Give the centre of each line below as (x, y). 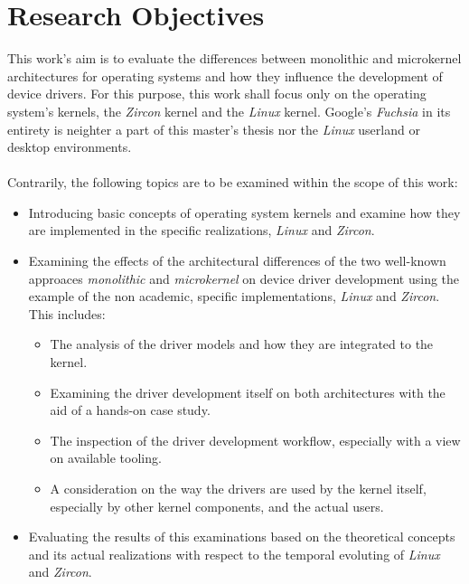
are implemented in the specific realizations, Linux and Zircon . (202, 230)
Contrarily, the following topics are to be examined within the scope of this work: (233, 182)
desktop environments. (70, 147)
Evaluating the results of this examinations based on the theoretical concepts (242, 537)
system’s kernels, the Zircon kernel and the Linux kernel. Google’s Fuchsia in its (229, 111)
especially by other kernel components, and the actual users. (217, 506)
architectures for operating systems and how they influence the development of (225, 75)
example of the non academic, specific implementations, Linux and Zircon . (234, 296)
